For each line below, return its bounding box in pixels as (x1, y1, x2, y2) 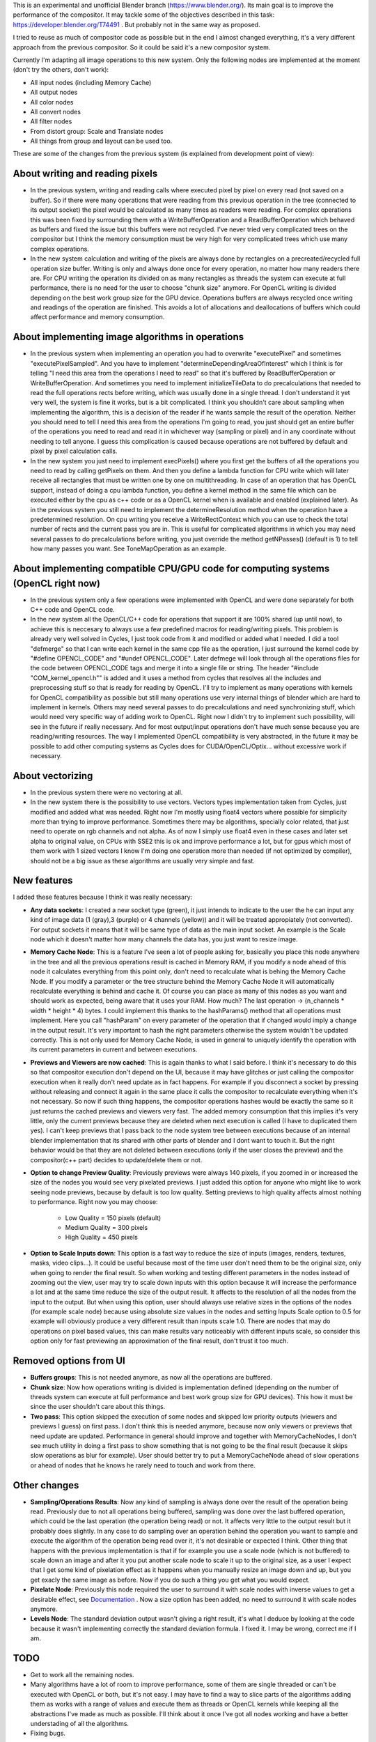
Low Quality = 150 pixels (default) (65, 1213, 162, 1222)
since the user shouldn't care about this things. (30, 1403, 166, 1411)
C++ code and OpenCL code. (30, 606, 115, 614)
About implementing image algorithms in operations (13, 331, 244, 343)
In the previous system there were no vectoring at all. (30, 788, 183, 796)
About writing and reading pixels (13, 168, 158, 180)
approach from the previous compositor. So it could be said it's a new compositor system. (13, 43, 271, 52)
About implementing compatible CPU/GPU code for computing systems (13, 562, 330, 574)
